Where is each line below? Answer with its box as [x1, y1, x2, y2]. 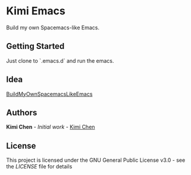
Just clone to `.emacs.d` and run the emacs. [6, 57, 114, 64]
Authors [6, 108, 37, 118]
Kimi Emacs [6, 4, 65, 18]
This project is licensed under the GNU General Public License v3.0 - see [6, 156, 186, 164]
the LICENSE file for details [6, 163, 73, 170]
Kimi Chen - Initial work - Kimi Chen [6, 124, 95, 131]
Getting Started [6, 41, 65, 51]
